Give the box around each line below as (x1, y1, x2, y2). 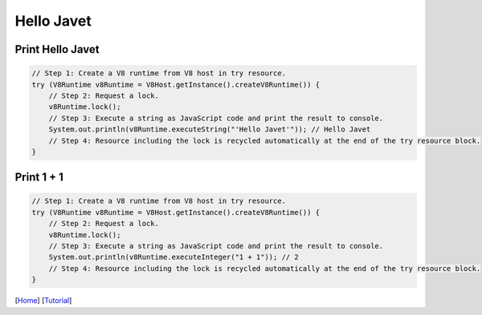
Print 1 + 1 (14, 171, 63, 184)
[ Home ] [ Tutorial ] (14, 296, 72, 305)
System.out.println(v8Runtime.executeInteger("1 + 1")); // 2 (48, 252, 299, 262)
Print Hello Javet (14, 42, 100, 56)
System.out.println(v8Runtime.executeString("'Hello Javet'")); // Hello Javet (48, 125, 371, 134)
